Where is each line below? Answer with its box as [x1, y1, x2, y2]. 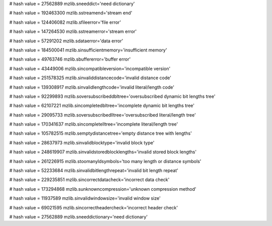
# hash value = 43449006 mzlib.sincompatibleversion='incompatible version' [9, 66, 171, 72]
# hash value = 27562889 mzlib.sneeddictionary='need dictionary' [9, 213, 148, 219]
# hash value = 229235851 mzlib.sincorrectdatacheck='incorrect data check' [9, 177, 170, 183]
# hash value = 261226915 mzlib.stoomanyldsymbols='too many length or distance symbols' [9, 158, 201, 164]
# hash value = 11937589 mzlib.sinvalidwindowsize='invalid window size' [9, 195, 161, 201]
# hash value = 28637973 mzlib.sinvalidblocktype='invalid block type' [9, 139, 155, 146]
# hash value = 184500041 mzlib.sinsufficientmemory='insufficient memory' [9, 47, 167, 53]
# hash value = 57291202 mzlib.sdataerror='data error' [9, 38, 123, 44]
